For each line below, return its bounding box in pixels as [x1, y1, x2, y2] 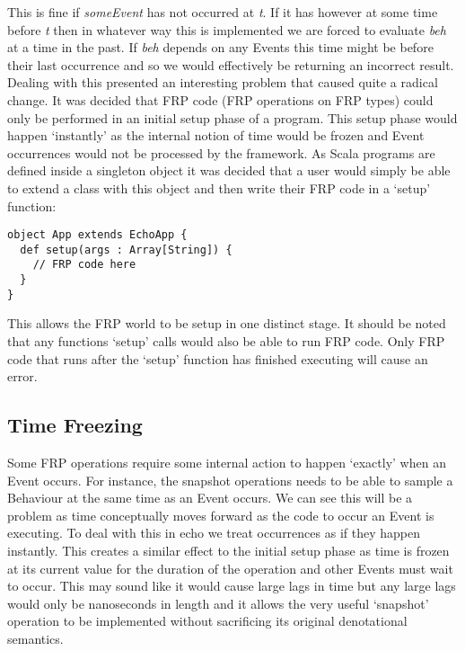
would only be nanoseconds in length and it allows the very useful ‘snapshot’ [7, 593, 429, 612]
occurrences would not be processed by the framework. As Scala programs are [7, 143, 435, 162]
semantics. [7, 629, 64, 647]
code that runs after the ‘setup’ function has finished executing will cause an [7, 349, 428, 368]
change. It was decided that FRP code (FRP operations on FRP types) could [7, 90, 434, 109]
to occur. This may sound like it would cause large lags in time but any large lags [7, 576, 456, 595]
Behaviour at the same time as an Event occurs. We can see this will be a [7, 488, 413, 507]
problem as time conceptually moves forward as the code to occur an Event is [7, 505, 434, 524]
